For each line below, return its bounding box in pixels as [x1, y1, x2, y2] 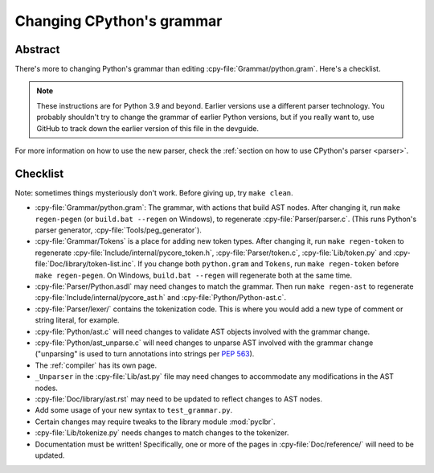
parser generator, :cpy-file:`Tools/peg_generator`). [35, 225, 203, 235]
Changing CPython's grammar [14, 12, 223, 30]
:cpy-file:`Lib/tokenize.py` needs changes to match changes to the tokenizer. [35, 428, 289, 438]
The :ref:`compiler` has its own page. [35, 360, 158, 370]
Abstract [14, 43, 60, 56]
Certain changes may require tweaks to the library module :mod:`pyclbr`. [35, 417, 276, 426]
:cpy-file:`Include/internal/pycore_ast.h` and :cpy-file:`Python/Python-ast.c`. [35, 293, 287, 302]
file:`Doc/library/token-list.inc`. [35, 259, 137, 269]
